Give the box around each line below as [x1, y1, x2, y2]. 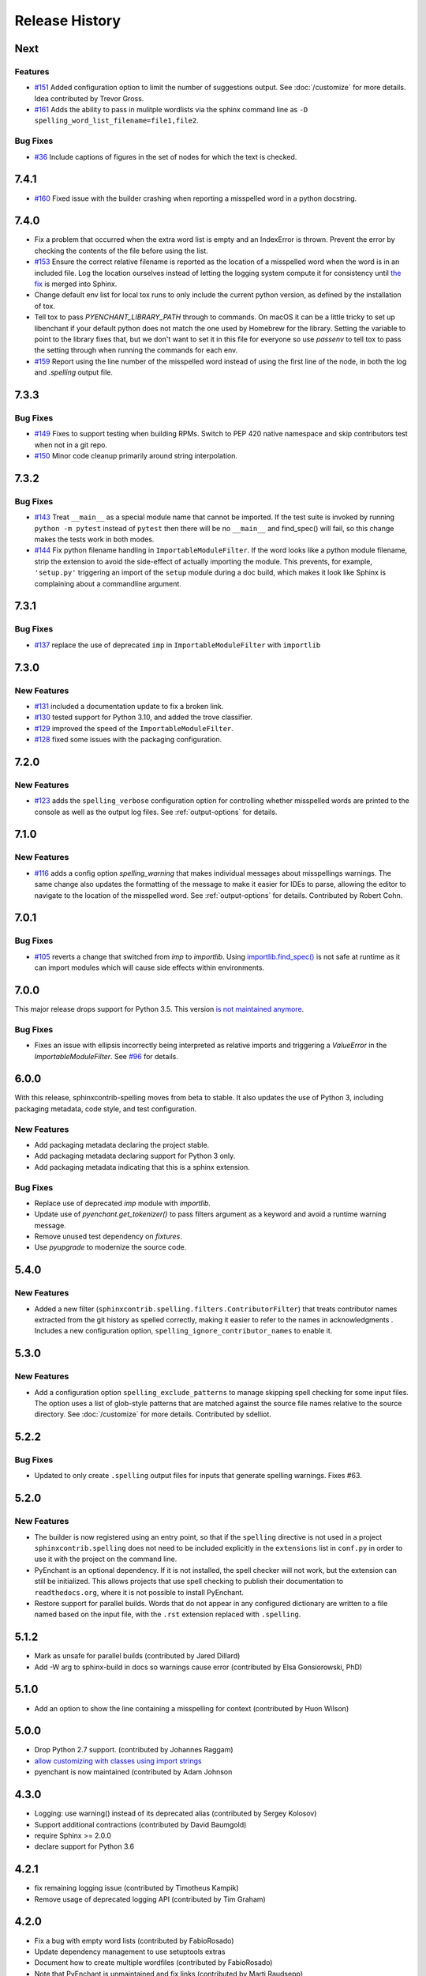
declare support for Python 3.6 [34, 1842, 134, 1851]
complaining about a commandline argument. [34, 579, 181, 588]
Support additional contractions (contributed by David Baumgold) [34, 1820, 247, 1829]
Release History [14, 12, 121, 29]
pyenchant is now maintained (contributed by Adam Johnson [34, 1767, 233, 1777]
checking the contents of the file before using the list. [34, 246, 208, 255]
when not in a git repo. [34, 439, 108, 450]
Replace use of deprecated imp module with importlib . [34, 1198, 211, 1208]
